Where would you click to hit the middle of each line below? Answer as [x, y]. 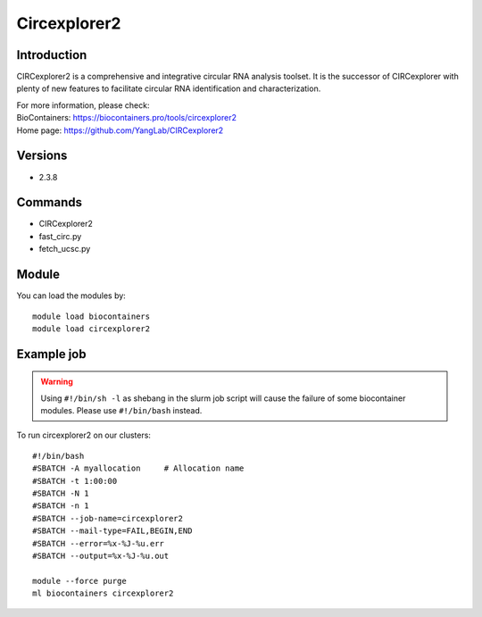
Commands [50, 202]
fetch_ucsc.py [65, 249]
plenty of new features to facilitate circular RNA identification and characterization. [169, 88]
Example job [51, 354]
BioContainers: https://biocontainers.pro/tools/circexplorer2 [126, 118]
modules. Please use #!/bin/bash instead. [121, 411]
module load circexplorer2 [91, 329]
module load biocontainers [91, 316]
